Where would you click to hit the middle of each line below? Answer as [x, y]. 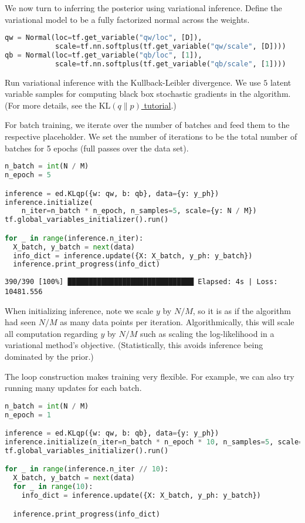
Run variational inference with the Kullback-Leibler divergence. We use [133, 82]
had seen [20, 322]
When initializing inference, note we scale [79, 310]
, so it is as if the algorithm [242, 310]
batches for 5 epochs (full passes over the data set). [97, 148]
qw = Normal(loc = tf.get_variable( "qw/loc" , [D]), [104, 38]
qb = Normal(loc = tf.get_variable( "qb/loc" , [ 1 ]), [104, 55]
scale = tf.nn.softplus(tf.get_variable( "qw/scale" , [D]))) [170, 47]
